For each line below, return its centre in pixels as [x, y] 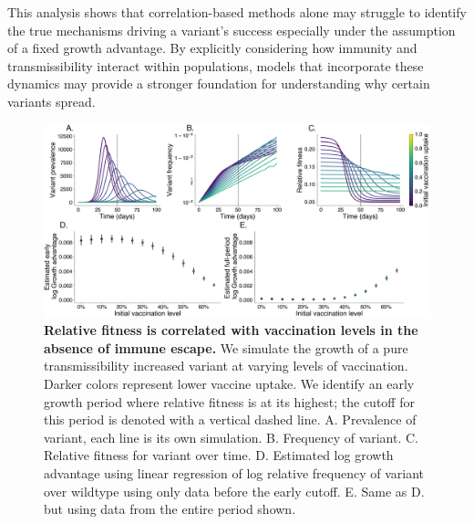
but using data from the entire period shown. [170, 509]
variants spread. [52, 101]
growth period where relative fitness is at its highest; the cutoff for [229, 401]
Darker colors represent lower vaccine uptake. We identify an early [229, 383]
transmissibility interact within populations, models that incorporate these [216, 65]
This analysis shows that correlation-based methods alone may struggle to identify [237, 12]
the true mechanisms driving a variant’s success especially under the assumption [232, 30]
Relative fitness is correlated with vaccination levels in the [231, 330]
